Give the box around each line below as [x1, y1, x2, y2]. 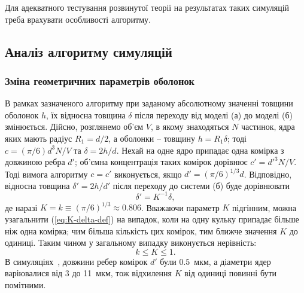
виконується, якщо [114, 167, 182, 180]
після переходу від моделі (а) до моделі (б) [135, 108, 293, 121]
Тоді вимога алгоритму [5, 167, 88, 180]
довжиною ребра [5, 155, 65, 168]
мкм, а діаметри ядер [194, 255, 271, 267]
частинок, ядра [241, 120, 295, 133]
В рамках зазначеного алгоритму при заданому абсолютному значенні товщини [5, 97, 293, 109]
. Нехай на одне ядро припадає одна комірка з [116, 144, 284, 156]
